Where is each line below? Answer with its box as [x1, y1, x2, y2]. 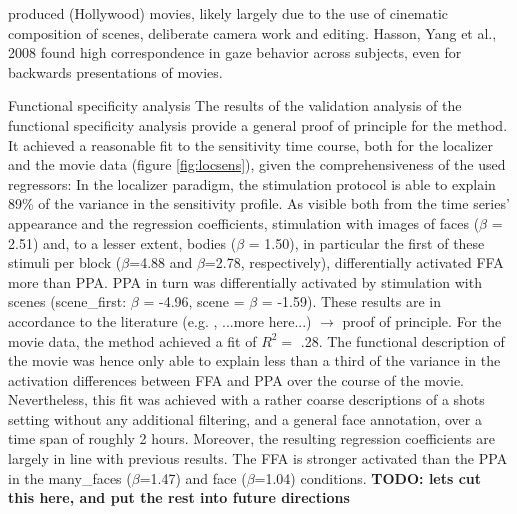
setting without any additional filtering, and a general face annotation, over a [8, 408, 482, 429]
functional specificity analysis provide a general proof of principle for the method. [8, 114, 508, 135]
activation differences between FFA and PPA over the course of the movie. [8, 369, 465, 390]
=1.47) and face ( [139, 467, 247, 488]
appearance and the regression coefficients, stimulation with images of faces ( [8, 212, 480, 233]
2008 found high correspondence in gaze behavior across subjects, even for [8, 42, 462, 63]
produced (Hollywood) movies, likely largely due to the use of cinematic [8, 3, 449, 23]
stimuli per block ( [8, 252, 122, 273]
